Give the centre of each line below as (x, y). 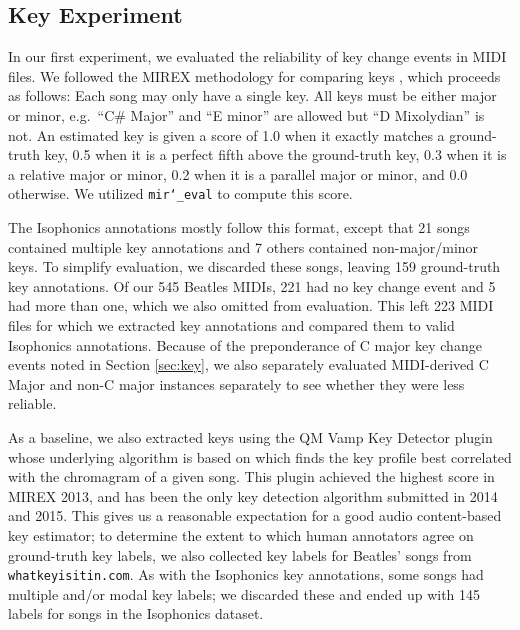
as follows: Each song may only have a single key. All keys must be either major (252, 95)
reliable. (32, 403)
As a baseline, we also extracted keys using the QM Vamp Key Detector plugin (250, 436)
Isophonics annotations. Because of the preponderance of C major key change (245, 344)
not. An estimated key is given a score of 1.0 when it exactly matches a (226, 134)
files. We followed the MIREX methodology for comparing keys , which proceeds (254, 75)
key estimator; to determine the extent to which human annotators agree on (241, 534)
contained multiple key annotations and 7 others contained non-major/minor (243, 246)
